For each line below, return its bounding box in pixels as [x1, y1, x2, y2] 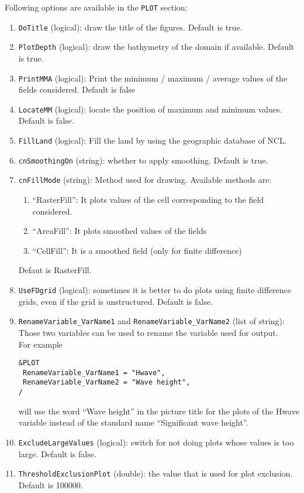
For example [18, 338, 63, 350]
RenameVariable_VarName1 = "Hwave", [22, 368, 165, 377]
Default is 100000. [18, 478, 83, 491]
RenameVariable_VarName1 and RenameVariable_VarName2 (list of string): [18, 315, 285, 327]
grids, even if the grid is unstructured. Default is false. [18, 295, 213, 307]
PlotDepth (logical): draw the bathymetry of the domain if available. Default [18, 40, 295, 53]
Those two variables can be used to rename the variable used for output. [18, 326, 278, 338]
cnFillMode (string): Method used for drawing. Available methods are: [18, 174, 272, 186]
